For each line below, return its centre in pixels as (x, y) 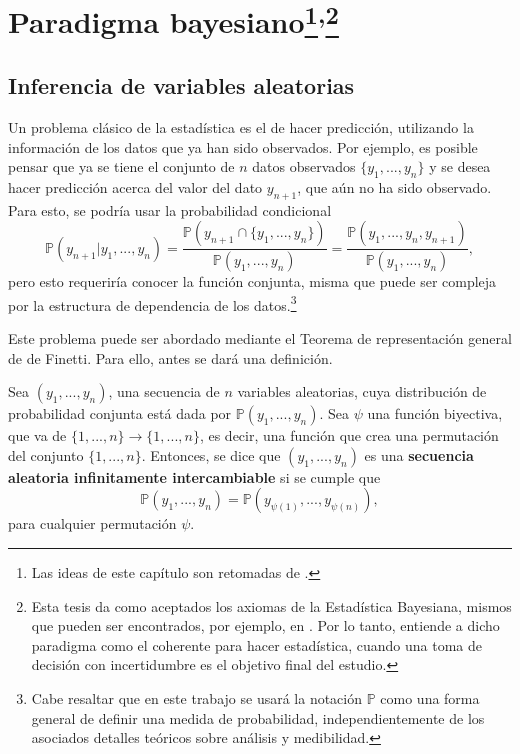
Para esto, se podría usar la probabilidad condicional (170, 209)
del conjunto (46, 454)
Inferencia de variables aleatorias (181, 85)
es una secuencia (419, 454)
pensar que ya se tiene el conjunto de (121, 166)
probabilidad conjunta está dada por (120, 413)
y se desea (460, 166)
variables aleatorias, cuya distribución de (362, 391)
